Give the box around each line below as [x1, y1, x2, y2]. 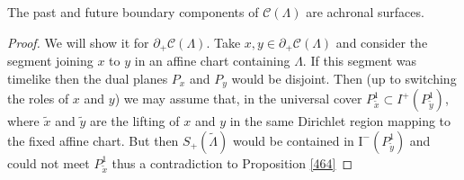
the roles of [7, 89, 69, 108]
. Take [206, 32, 241, 51]
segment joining [7, 51, 94, 70]
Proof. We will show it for [7, 32, 149, 51]
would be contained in [232, 130, 354, 149]
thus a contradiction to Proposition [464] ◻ [112, 153, 353, 172]
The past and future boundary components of [7, 3, 259, 21]
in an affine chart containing [134, 51, 290, 70]
